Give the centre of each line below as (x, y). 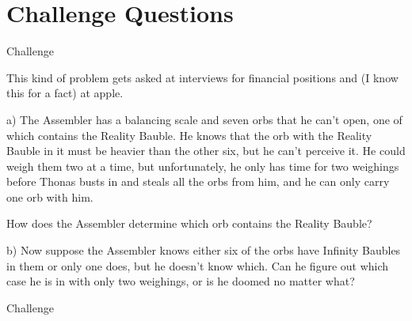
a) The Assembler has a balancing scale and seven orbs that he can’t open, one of (204, 119)
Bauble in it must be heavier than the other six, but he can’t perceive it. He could (206, 151)
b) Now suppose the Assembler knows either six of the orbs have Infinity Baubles (204, 250)
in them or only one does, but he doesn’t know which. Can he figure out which (198, 265)
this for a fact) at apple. (65, 93)
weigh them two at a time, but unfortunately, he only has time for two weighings (203, 166)
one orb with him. (50, 196)
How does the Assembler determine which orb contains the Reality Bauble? (189, 223)
